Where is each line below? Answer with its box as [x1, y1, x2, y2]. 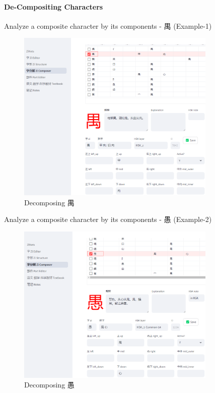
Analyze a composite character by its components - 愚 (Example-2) [4, 214, 212, 224]
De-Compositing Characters [4, 1, 103, 12]
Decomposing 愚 [24, 379, 75, 390]
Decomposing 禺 [24, 197, 75, 207]
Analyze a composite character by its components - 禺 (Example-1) [4, 20, 212, 31]
